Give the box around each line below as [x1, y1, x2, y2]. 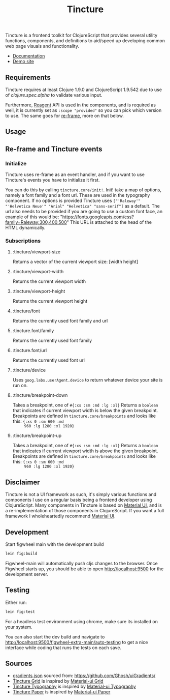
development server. [5, 571, 49, 577]
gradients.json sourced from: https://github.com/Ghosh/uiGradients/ [12, 673, 156, 679]
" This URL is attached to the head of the [66, 219, 152, 225]
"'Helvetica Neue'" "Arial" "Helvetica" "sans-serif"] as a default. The [5, 203, 160, 209]
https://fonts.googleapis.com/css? [62, 214, 134, 220]
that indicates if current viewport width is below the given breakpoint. [12, 407, 158, 414]
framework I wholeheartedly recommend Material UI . [5, 513, 116, 519]
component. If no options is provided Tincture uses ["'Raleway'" [5, 197, 141, 204]
